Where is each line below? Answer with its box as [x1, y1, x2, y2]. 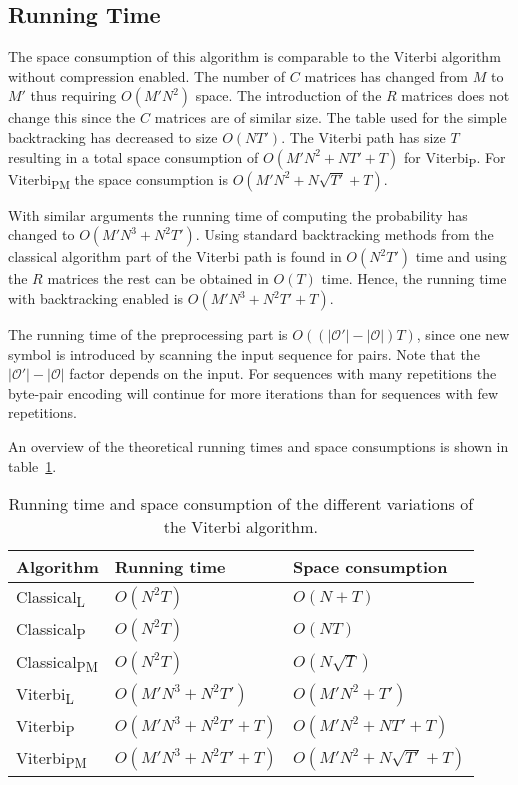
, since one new [416, 324, 510, 345]
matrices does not [401, 85, 510, 106]
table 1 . [8, 455, 57, 476]
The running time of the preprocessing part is [8, 324, 288, 345]
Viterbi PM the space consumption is [8, 168, 228, 192]
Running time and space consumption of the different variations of [8, 492, 474, 516]
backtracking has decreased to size [8, 126, 218, 147]
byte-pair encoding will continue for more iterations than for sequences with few [8, 382, 499, 403]
